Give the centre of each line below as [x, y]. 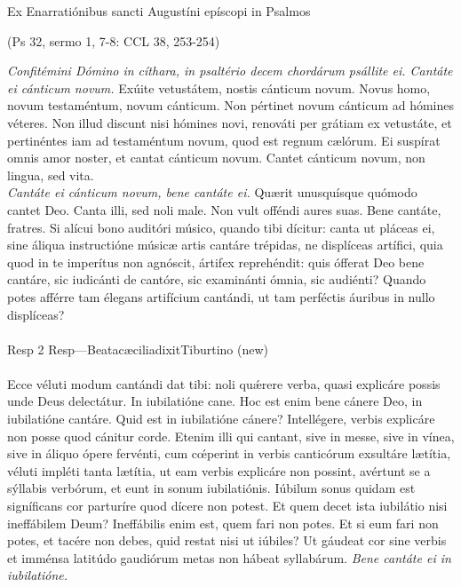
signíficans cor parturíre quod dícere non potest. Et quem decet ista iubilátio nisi [227, 506]
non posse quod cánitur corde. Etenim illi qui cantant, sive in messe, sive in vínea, [231, 436]
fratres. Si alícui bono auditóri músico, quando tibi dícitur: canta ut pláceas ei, [221, 227]
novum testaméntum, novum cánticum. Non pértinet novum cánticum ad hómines [231, 105]
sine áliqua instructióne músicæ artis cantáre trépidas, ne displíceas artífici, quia [225, 245]
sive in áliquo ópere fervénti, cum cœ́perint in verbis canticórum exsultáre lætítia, [229, 453]
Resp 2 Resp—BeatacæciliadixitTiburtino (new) [138, 349]
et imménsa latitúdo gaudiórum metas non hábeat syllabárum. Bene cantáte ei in [229, 557]
